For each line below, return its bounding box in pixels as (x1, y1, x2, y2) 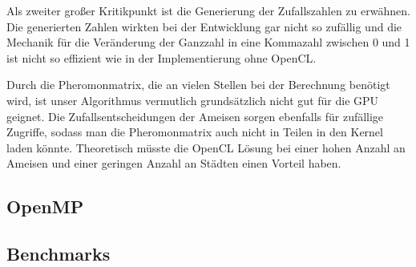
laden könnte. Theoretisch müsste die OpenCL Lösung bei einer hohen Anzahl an (6, 139, 406, 156)
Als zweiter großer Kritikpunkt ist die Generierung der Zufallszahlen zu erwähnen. (6, 2, 410, 18)
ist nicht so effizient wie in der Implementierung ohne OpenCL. (6, 49, 317, 66)
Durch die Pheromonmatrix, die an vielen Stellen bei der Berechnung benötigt (6, 76, 390, 93)
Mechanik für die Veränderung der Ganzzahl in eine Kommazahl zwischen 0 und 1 (6, 34, 410, 51)
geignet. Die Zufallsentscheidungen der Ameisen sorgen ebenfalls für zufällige (6, 107, 384, 124)
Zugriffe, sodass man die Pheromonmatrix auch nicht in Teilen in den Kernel (6, 123, 383, 140)
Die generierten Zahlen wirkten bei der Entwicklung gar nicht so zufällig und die (6, 18, 402, 34)
